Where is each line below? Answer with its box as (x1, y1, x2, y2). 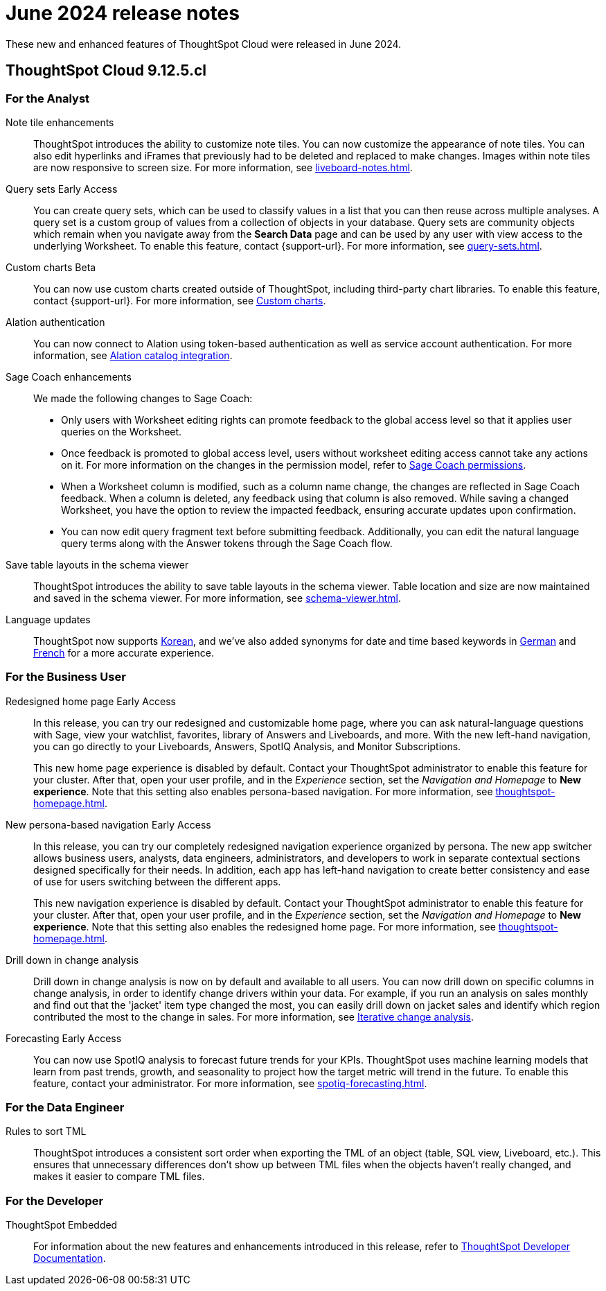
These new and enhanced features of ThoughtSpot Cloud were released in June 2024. (6, 37, 402, 50)
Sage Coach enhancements (6, 370, 132, 383)
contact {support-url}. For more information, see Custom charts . (33, 294, 326, 306)
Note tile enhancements (6, 116, 114, 128)
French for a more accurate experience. (33, 646, 214, 659)
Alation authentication (6, 315, 105, 328)
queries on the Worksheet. (61, 425, 182, 437)
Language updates (6, 613, 91, 625)
